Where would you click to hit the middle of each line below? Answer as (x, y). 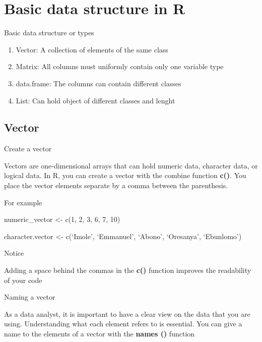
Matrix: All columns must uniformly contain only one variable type (120, 66)
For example (23, 202)
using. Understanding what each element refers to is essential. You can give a (123, 324)
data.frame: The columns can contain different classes (99, 83)
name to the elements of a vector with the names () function (100, 334)
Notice (14, 253)
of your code (23, 280)
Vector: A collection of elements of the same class (92, 49)
